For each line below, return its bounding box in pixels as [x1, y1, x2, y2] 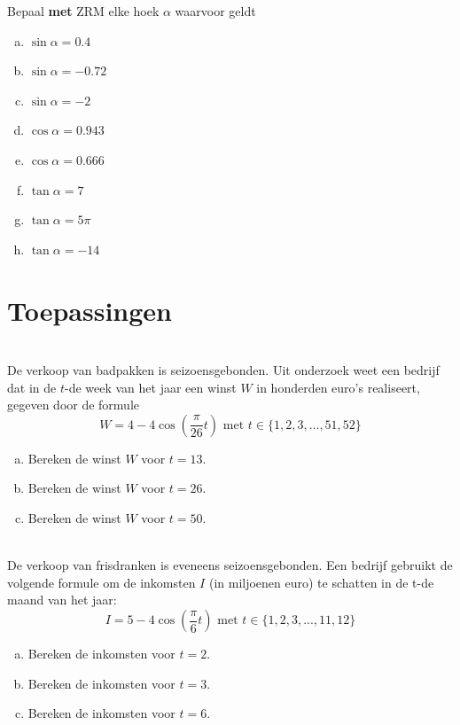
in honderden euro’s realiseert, [256, 378, 420, 396]
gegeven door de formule [7, 395, 140, 414]
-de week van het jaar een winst [64, 378, 237, 396]
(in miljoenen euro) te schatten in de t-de [208, 573, 434, 591]
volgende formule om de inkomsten [7, 573, 196, 591]
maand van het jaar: [7, 590, 117, 609]
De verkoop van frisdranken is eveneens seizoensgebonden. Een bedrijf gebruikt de [7, 556, 453, 574]
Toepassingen [7, 292, 173, 328]
